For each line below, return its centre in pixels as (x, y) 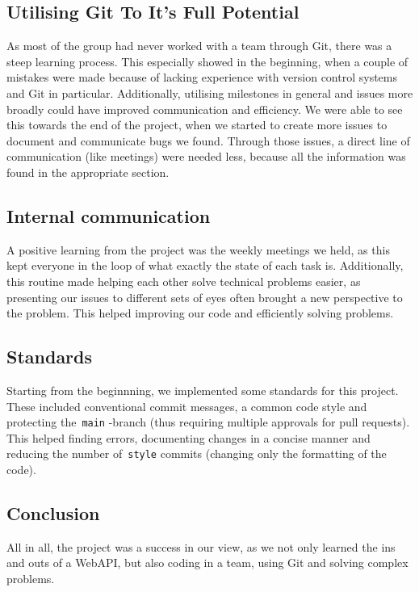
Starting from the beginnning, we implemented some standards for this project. (203, 390)
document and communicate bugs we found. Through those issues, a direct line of (208, 140)
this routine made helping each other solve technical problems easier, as (184, 281)
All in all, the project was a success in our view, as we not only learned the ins (201, 546)
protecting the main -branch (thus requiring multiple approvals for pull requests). (208, 422)
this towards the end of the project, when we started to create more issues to (197, 125)
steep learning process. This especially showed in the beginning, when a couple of (207, 61)
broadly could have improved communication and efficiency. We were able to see (205, 109)
